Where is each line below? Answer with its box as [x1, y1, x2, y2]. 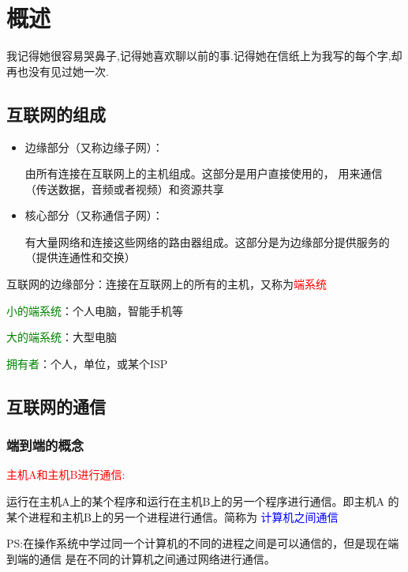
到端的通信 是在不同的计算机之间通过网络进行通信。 [6, 550, 275, 566]
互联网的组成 [6, 101, 106, 126]
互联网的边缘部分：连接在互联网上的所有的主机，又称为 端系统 [6, 276, 327, 292]
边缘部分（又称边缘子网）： [24, 138, 163, 155]
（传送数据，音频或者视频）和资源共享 [24, 180, 224, 197]
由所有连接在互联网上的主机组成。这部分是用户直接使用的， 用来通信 [24, 165, 383, 182]
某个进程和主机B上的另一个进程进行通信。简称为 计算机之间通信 [6, 508, 339, 525]
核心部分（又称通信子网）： [24, 207, 163, 224]
